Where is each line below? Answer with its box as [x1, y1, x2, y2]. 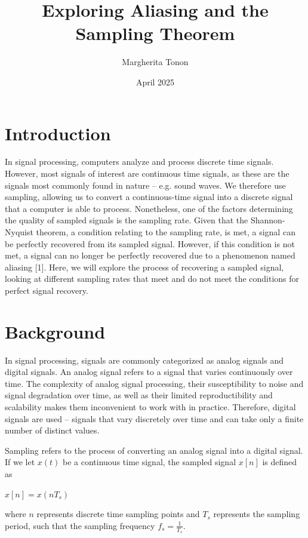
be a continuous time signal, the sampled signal [63, 456, 236, 468]
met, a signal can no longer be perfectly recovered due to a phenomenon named [5, 249, 295, 262]
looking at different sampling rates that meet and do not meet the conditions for [5, 272, 300, 285]
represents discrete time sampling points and [36, 508, 200, 520]
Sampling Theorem [75, 21, 235, 45]
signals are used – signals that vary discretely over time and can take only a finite [5, 412, 304, 425]
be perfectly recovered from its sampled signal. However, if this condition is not [5, 237, 295, 250]
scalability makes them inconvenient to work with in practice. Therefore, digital [5, 401, 296, 413]
